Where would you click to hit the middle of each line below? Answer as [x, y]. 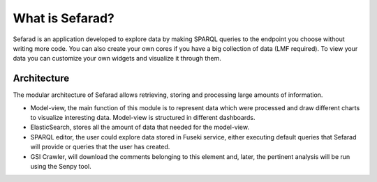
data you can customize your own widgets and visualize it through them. [117, 59]
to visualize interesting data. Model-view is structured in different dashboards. [143, 118]
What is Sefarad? [64, 18]
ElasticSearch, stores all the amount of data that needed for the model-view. [140, 127]
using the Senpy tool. [61, 166]
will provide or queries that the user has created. [100, 147]
